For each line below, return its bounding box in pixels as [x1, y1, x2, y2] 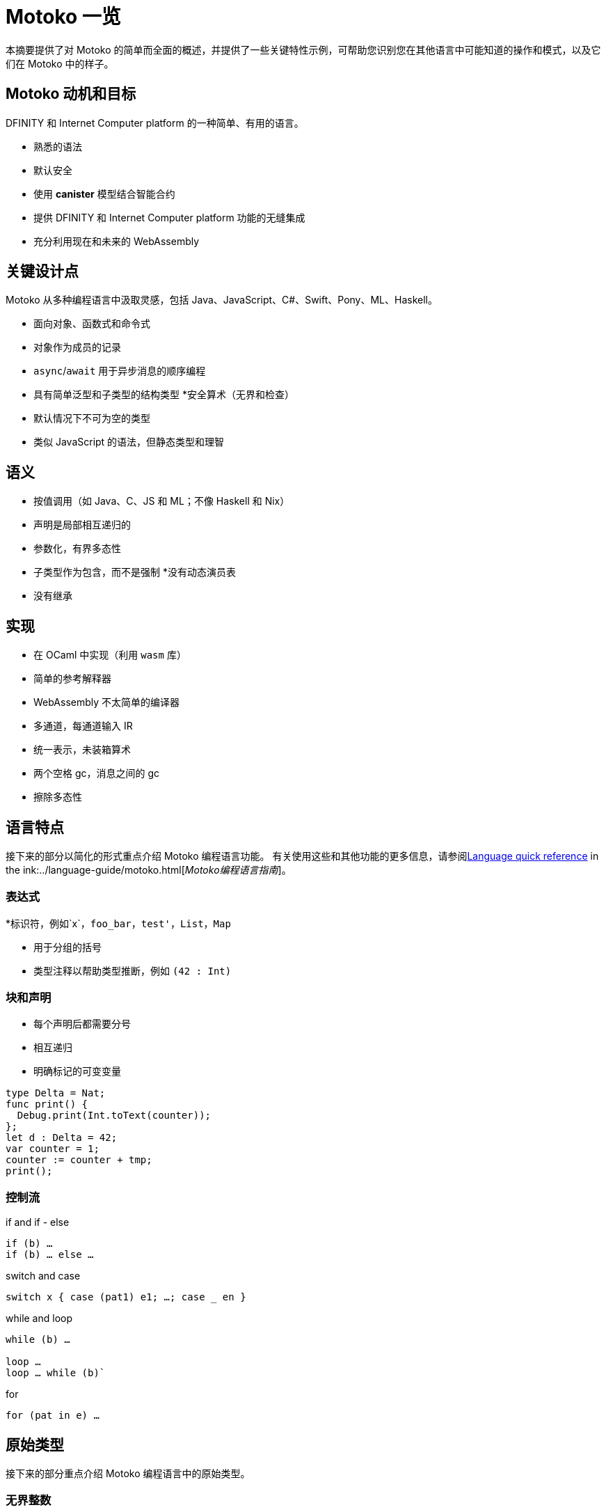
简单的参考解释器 [33, 672, 111, 685]
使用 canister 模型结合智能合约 [33, 187, 175, 200]
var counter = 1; [6, 1143, 99, 1155]
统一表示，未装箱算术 [33, 743, 131, 756]
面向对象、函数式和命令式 [33, 317, 150, 330]
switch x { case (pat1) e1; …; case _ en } [6, 1291, 246, 1303]
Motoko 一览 [6, 5, 121, 29]
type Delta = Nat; [6, 1087, 106, 1099]
